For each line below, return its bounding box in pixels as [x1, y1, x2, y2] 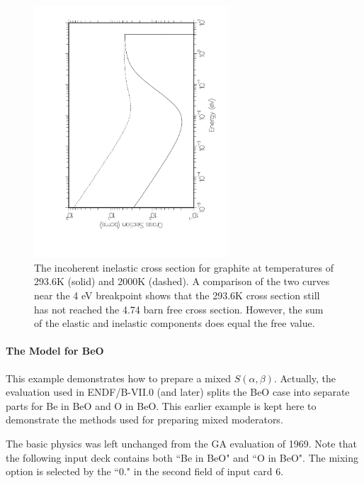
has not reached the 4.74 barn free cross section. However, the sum [34, 301, 324, 316]
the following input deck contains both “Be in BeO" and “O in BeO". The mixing [6, 450, 359, 465]
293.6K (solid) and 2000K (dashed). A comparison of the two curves [34, 274, 330, 289]
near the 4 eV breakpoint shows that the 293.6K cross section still [34, 287, 320, 302]
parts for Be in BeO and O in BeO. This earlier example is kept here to [6, 398, 317, 413]
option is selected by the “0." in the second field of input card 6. [6, 464, 284, 479]
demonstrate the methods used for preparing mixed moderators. [6, 412, 283, 427]
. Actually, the [273, 370, 336, 385]
